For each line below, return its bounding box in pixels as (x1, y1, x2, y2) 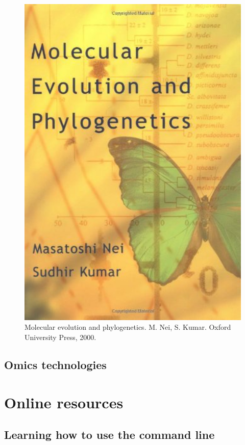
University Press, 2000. (24, 332, 96, 343)
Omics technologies (4, 357, 107, 373)
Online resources (4, 391, 124, 412)
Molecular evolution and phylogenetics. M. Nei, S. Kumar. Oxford (24, 322, 231, 332)
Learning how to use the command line (4, 427, 215, 442)
